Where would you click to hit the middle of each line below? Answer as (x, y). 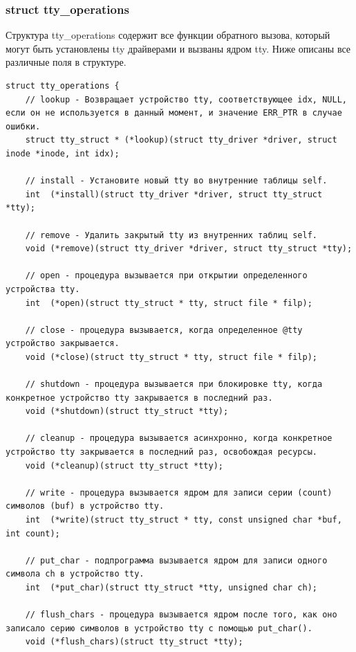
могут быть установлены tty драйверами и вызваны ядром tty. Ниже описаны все (178, 48)
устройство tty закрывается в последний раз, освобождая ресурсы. (162, 452)
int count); (33, 533)
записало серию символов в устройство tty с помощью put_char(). (159, 628)
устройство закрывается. (63, 344)
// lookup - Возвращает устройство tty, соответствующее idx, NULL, (186, 99)
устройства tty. (43, 289)
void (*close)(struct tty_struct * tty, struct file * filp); (171, 357)
